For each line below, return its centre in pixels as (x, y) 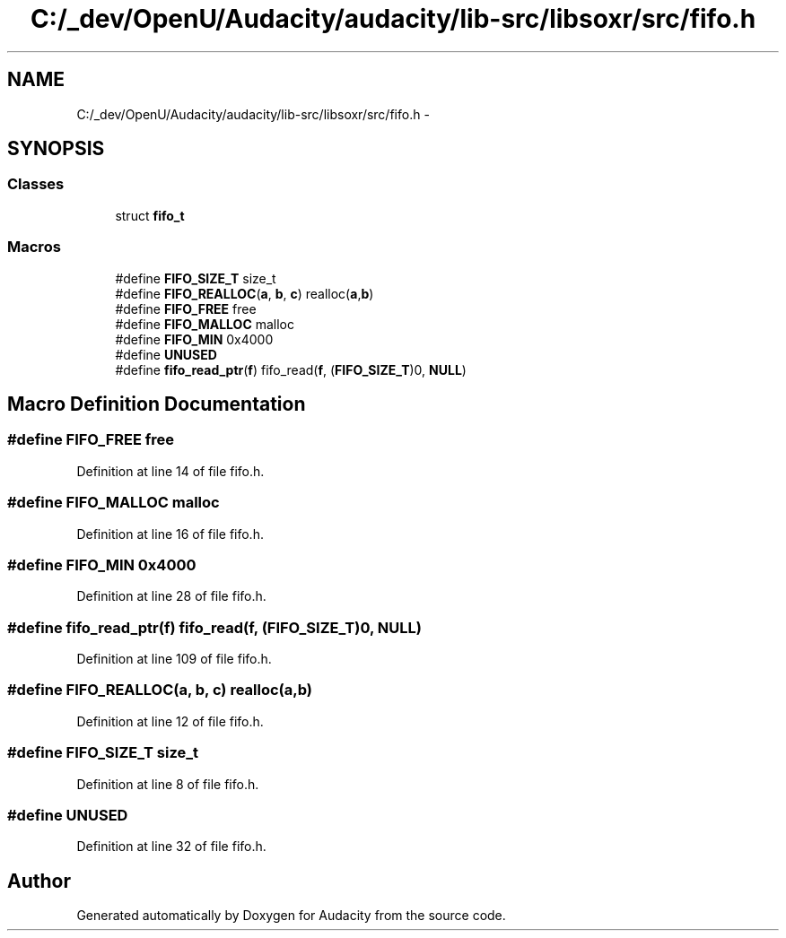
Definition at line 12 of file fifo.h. (170, 721)
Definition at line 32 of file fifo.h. (171, 847)
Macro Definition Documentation (157, 404)
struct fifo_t (150, 215)
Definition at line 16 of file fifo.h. (170, 534)
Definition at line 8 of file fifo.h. (168, 784)
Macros (34, 247)
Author (39, 881)
